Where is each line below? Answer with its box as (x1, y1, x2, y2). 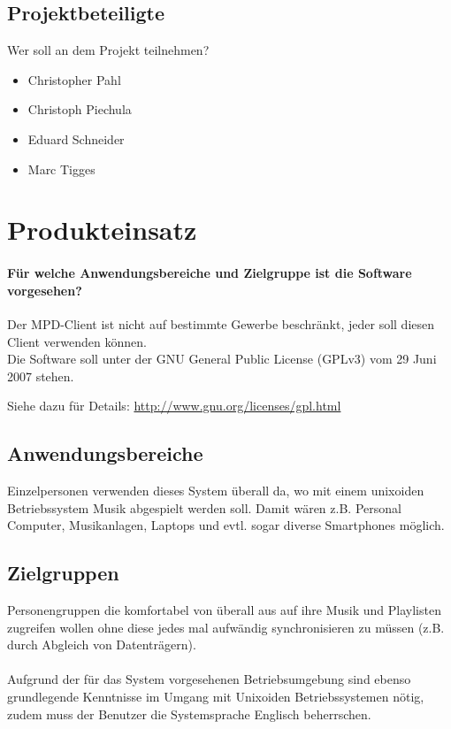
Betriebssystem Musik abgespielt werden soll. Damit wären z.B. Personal (7, 498, 401, 517)
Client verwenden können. (7, 332, 147, 350)
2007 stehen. (7, 366, 74, 385)
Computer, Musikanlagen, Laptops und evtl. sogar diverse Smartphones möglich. (7, 516, 445, 534)
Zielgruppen (7, 559, 119, 587)
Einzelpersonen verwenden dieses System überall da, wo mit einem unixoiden (7, 481, 424, 500)
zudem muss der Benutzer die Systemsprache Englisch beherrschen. (7, 704, 371, 723)
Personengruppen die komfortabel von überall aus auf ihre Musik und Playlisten (7, 601, 441, 619)
